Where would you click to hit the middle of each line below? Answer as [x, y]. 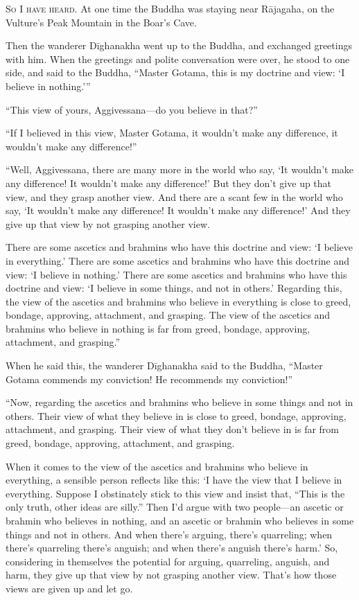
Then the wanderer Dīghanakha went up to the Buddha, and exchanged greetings [179, 45]
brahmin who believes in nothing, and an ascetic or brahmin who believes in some [180, 520]
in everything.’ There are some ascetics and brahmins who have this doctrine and [178, 260]
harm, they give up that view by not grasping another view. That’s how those [171, 575]
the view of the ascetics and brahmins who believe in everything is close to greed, [178, 301]
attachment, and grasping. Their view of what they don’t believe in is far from [172, 429]
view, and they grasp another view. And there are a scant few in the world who [174, 196]
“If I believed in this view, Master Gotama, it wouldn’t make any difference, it [172, 133]
